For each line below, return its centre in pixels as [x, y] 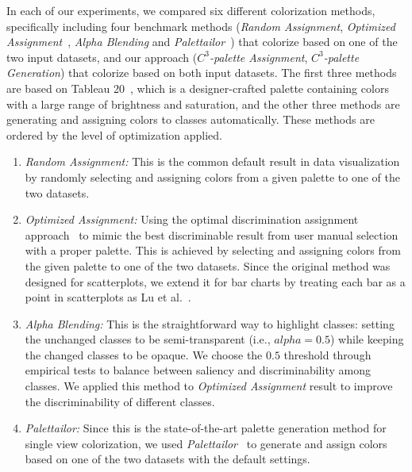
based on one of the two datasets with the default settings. [167, 459]
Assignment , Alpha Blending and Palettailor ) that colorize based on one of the [202, 42]
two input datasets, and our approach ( [102, 57]
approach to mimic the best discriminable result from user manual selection [212, 234]
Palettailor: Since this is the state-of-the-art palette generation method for [206, 428]
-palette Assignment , [258, 57]
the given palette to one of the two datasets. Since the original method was [208, 265]
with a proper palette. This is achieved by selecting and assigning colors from [213, 250]
